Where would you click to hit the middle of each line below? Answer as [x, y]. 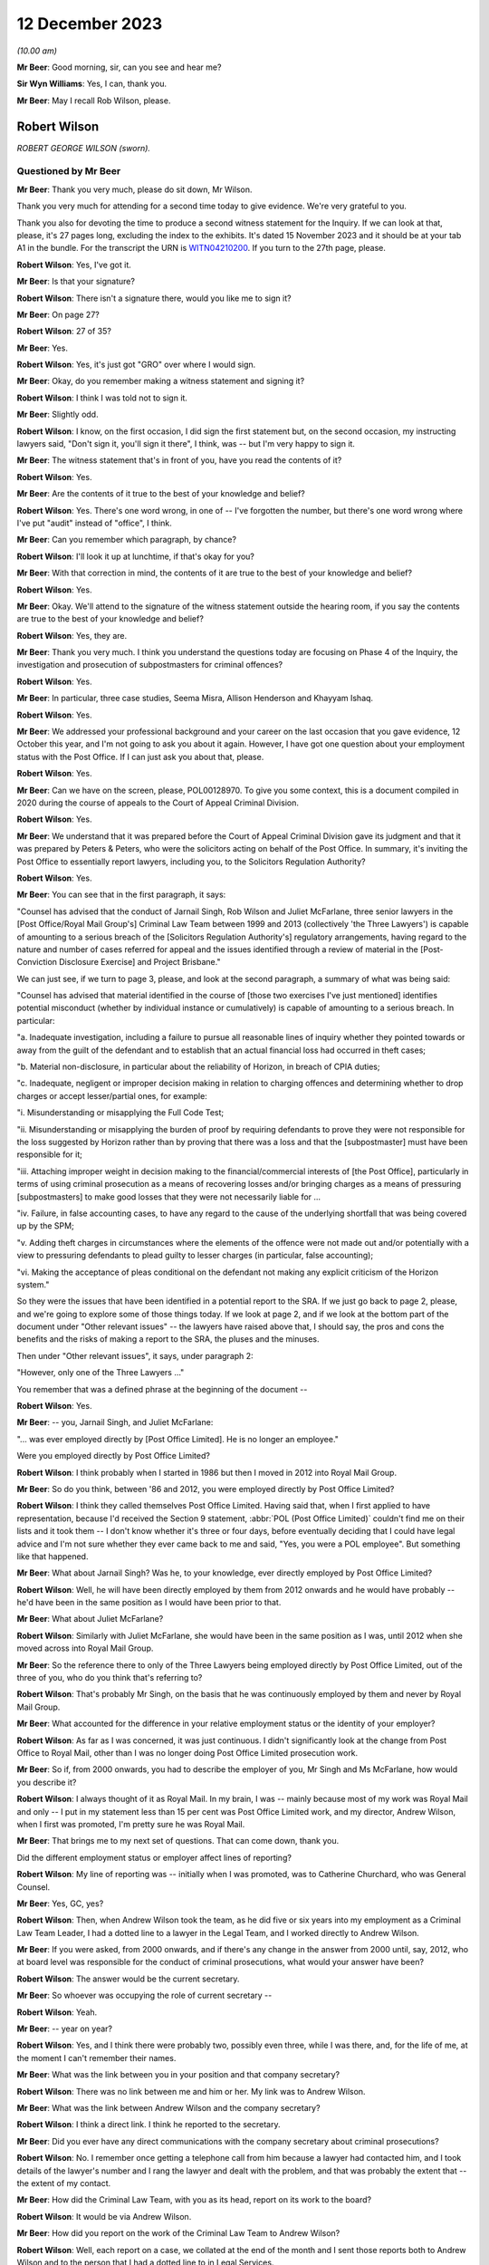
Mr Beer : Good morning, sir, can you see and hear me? [119, 67]
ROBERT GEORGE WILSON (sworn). [84, 148]
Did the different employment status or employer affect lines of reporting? [154, 1857]
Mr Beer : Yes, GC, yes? [60, 1904]
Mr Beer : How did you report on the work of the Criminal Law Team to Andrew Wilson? [178, 2233]
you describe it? [47, 1782]
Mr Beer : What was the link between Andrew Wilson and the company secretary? [168, 2107]
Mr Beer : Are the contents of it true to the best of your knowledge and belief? [161, 494]
